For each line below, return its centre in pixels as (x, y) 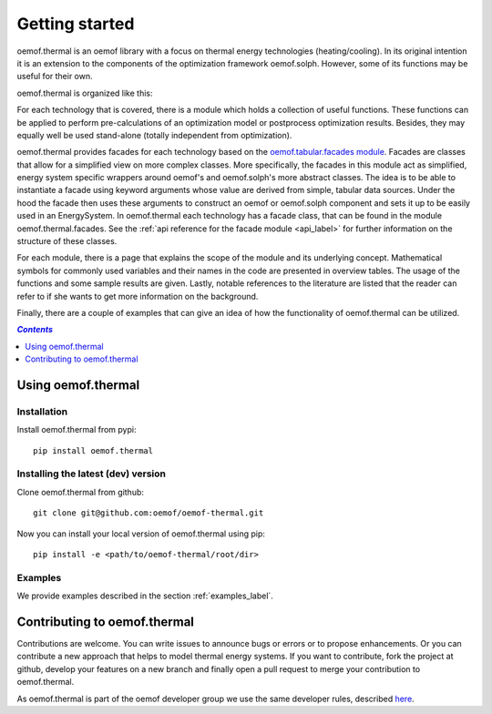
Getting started (76, 24)
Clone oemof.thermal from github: (81, 492)
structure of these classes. (67, 241)
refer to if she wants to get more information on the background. (138, 296)
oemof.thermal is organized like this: (85, 93)
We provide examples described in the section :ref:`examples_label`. (145, 596)
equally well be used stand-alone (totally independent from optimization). (154, 135)
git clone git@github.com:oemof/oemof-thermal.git (149, 513)
